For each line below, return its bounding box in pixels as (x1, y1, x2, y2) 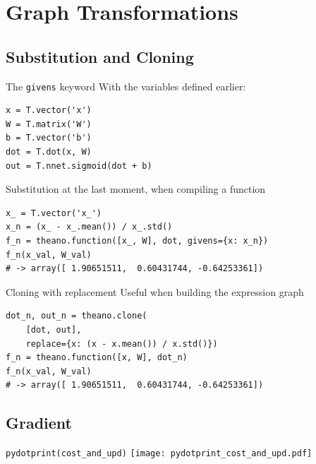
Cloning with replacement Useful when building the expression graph (6, 284, 304, 299)
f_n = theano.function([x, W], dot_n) (6, 352, 188, 363)
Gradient (6, 412, 72, 434)
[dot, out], (25, 324, 82, 335)
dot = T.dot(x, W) (6, 147, 92, 157)
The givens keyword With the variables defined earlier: (6, 78, 246, 93)
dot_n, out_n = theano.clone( (6, 311, 147, 321)
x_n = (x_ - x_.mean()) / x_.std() (6, 222, 173, 232)
